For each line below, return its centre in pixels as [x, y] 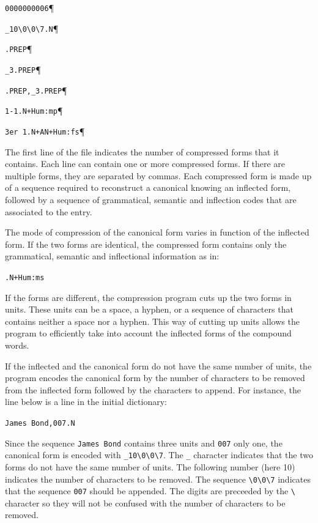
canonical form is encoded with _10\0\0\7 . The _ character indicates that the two [159, 455]
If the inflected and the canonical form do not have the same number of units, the [158, 365]
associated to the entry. [49, 211]
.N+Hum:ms [25, 277]
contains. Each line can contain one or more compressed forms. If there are [145, 164]
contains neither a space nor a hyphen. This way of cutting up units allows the [152, 321]
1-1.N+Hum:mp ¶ [34, 110]
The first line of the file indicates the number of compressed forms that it [142, 151]
